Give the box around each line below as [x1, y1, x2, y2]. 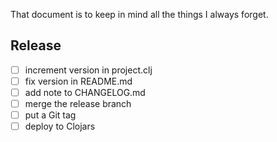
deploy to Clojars [24, 120, 96, 133]
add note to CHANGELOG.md [24, 86, 146, 98]
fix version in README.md [24, 75, 133, 87]
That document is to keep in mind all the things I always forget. [10, 9, 269, 20]
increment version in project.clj [24, 64, 153, 76]
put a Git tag [24, 109, 77, 121]
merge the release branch [24, 98, 132, 109]
